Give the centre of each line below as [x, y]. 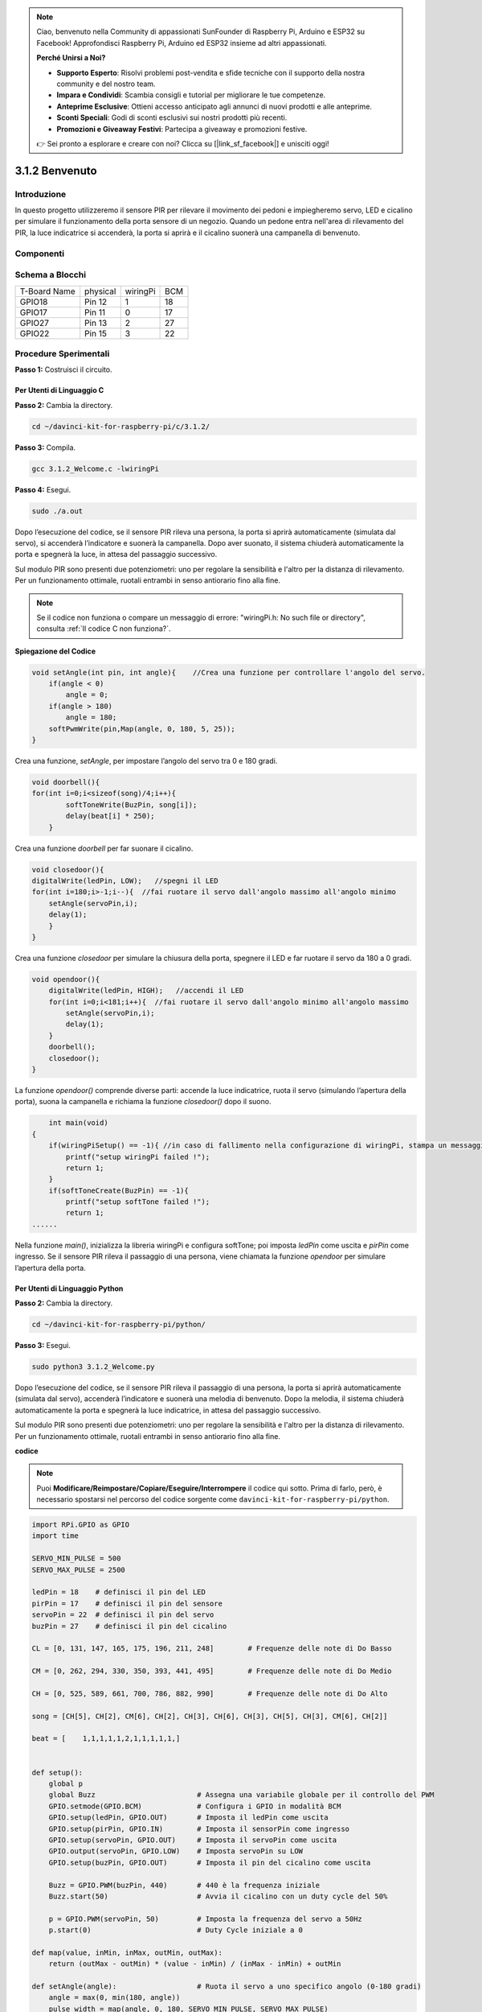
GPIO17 [33, 312]
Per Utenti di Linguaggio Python [69, 1288]
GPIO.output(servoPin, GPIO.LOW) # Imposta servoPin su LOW [176, 1851]
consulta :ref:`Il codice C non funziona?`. [104, 629]
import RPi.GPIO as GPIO [81, 1525]
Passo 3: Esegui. [43, 1345]
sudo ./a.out [57, 511]
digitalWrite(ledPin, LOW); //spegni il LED [125, 880]
